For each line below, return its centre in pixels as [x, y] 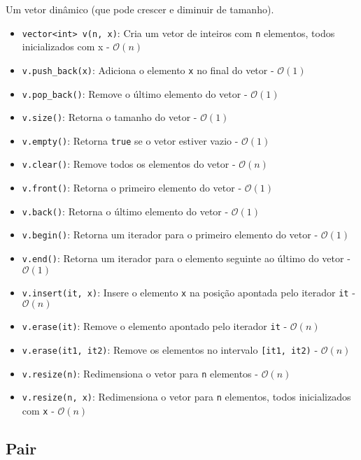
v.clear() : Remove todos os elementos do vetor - [129, 164]
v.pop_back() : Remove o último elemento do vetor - [135, 93]
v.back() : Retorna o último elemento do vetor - [125, 211]
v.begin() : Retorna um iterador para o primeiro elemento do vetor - [170, 235]
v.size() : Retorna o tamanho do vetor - [109, 117]
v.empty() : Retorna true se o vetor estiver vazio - [130, 140]
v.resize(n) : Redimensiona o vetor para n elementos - [140, 373]
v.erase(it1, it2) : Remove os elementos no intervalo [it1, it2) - [170, 350]
